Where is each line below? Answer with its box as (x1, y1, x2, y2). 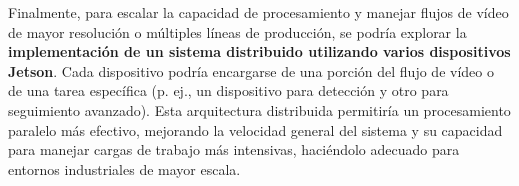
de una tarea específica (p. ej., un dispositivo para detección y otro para (8, 80, 449, 101)
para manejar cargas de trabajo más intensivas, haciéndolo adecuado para (8, 139, 460, 160)
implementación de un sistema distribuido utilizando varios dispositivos (8, 41, 511, 62)
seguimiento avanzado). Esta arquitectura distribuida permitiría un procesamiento (8, 99, 511, 120)
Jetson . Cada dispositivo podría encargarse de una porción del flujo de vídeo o (8, 60, 494, 81)
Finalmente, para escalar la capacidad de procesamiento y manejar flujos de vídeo (8, 2, 509, 22)
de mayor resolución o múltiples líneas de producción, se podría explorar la (8, 21, 467, 42)
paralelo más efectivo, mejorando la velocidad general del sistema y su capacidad (8, 119, 503, 140)
